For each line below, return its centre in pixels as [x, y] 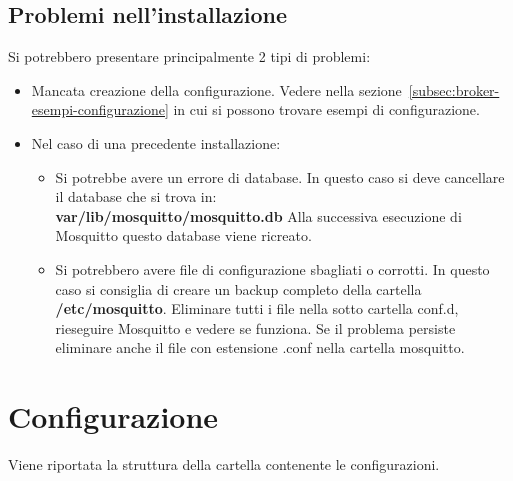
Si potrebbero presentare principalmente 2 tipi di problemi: [189, 56]
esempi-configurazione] [100, 109]
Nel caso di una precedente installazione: [156, 142]
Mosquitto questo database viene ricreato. [183, 235]
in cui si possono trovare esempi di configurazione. [326, 109]
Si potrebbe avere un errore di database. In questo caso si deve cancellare [280, 176]
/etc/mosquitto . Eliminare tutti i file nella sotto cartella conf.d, [257, 308]
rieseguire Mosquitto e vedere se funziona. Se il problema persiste [255, 327]
